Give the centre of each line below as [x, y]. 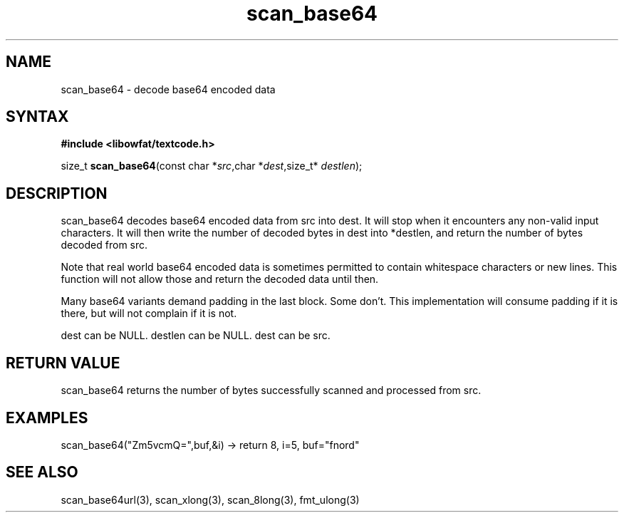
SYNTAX [37, 117]
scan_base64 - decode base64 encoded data [168, 89]
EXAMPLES [47, 418]
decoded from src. [104, 245]
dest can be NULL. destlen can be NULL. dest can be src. [196, 336]
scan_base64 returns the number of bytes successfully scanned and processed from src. [271, 390]
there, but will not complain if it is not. [149, 314]
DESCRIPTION [57, 193]
